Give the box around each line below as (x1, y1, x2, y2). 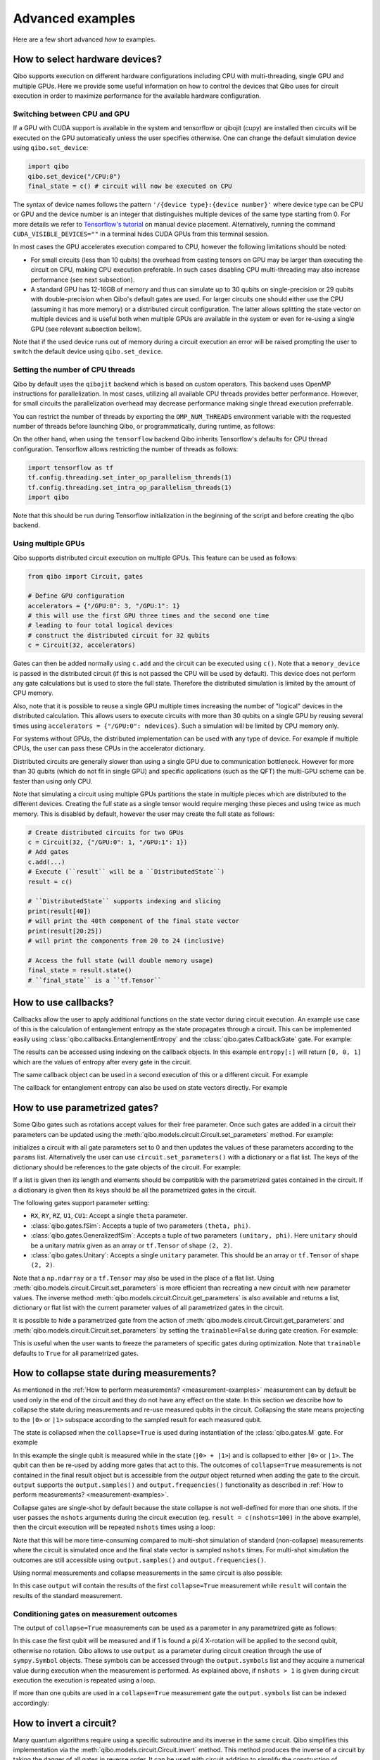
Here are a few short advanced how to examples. (13, 35, 156, 44)
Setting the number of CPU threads (13, 365, 136, 375)
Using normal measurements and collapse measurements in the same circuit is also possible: (13, 1569, 283, 1577)
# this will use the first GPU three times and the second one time (27, 612, 270, 620)
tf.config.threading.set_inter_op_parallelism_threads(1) (27, 474, 232, 482)
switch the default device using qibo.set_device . (13, 347, 163, 356)
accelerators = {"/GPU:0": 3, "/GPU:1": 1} (27, 602, 181, 610)
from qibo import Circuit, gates (27, 572, 144, 580)
